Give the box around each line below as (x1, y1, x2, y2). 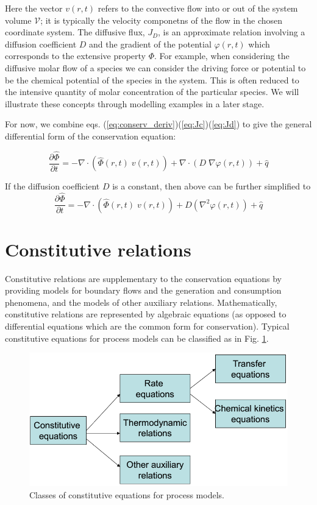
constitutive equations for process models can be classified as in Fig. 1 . (5, 331, 269, 344)
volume (5, 13, 32, 26)
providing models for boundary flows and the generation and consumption (5, 284, 282, 297)
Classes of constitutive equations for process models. (29, 488, 224, 501)
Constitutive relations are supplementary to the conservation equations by (5, 272, 282, 284)
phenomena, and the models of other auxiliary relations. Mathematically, (5, 295, 277, 308)
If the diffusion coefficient (5, 180, 100, 192)
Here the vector (5, 2, 63, 14)
